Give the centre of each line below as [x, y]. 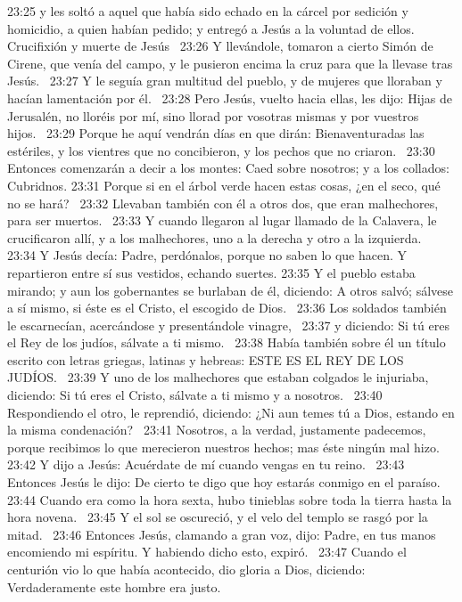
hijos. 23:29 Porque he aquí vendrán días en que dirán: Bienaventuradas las [216, 133]
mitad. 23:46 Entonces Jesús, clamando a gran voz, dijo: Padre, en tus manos [222, 534]
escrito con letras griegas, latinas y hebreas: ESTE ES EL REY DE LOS [206, 359]
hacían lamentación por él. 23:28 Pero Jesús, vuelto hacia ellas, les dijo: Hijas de [230, 98]
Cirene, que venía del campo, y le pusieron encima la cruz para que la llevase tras [230, 63]
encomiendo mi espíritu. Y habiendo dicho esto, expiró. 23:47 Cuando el [207, 552]
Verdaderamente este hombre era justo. [114, 586]
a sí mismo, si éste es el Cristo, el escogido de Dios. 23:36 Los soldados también [227, 308]
